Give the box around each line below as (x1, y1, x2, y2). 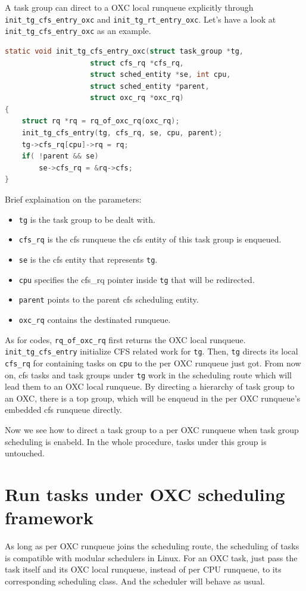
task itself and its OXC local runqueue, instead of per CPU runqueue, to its (5, 563, 282, 576)
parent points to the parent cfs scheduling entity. (18, 293, 199, 306)
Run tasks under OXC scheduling (5, 481, 285, 506)
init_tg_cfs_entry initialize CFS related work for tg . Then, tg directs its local (5, 345, 298, 357)
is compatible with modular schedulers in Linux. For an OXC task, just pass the (5, 551, 298, 564)
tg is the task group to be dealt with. (18, 213, 155, 225)
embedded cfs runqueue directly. (5, 403, 122, 416)
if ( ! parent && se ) (21, 152, 99, 161)
